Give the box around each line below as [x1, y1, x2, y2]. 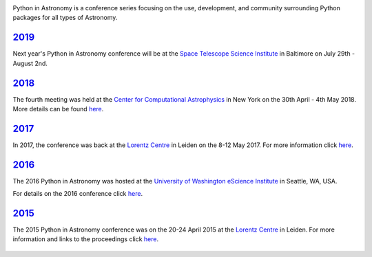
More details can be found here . [12, 104, 104, 113]
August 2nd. [12, 59, 48, 67]
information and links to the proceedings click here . [12, 235, 159, 243]
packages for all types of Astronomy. [12, 14, 118, 22]
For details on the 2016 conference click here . [12, 190, 143, 198]
